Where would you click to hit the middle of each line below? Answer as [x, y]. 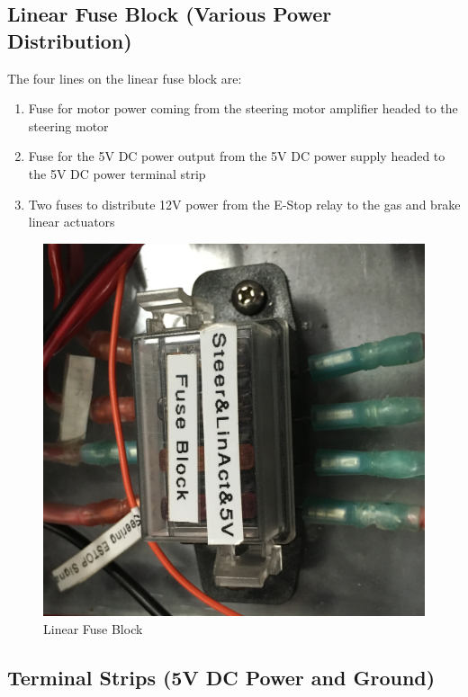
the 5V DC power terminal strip [117, 173]
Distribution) [70, 40]
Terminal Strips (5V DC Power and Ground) [221, 677]
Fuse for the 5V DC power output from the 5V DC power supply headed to [237, 156]
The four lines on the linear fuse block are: [125, 78]
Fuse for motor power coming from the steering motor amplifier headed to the [243, 108]
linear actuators [72, 222]
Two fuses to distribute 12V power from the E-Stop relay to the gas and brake [244, 204]
